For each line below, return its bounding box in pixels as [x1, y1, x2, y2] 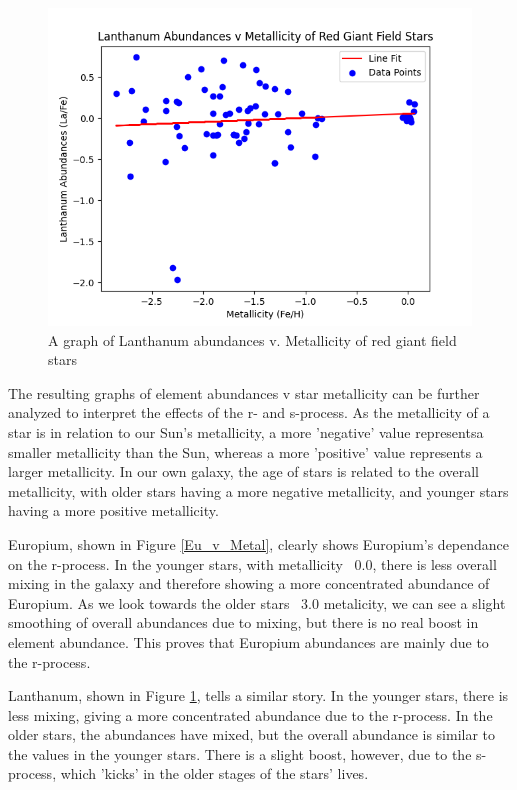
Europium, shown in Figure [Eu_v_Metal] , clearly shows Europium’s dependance [8, 533, 510, 554]
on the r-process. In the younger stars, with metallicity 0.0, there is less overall [8, 553, 497, 574]
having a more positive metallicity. [8, 500, 219, 521]
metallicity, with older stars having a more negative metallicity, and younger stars [8, 480, 509, 501]
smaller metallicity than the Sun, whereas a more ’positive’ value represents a [8, 441, 483, 462]
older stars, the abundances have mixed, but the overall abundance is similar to [8, 724, 496, 745]
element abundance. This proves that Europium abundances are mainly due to [8, 631, 489, 652]
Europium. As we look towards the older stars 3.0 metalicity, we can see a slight [8, 592, 506, 613]
